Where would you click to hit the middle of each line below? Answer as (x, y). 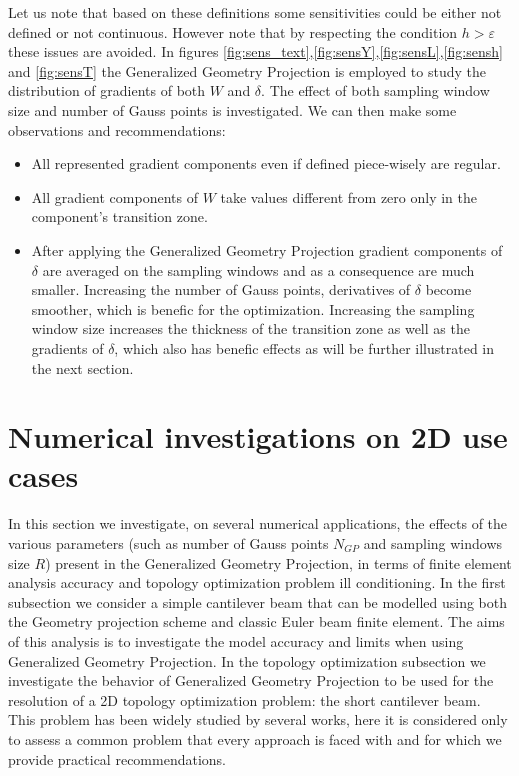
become (448, 289)
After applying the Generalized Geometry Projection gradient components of (267, 249)
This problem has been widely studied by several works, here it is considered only (258, 719)
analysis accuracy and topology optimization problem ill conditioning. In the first (257, 582)
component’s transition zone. (119, 216)
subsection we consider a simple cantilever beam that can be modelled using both (257, 601)
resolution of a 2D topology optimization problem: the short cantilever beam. (244, 699)
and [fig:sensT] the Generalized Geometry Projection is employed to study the (247, 70)
